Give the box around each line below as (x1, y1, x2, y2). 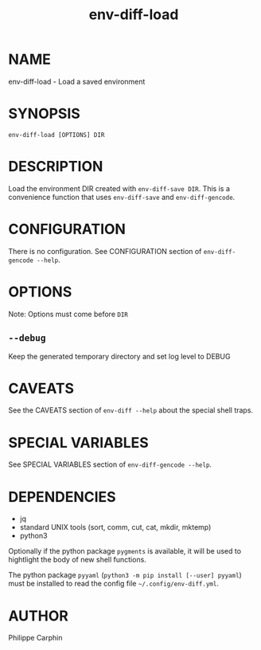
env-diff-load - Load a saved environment (8, 76, 146, 86)
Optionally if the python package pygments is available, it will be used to (8, 546, 241, 556)
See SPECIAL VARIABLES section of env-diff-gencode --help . (8, 460, 212, 469)
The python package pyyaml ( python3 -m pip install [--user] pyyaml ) (8, 570, 243, 580)
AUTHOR (8, 607, 69, 625)
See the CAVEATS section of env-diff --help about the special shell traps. (8, 405, 253, 415)
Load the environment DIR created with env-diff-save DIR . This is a (8, 183, 231, 193)
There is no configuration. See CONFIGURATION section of (8, 246, 202, 256)
